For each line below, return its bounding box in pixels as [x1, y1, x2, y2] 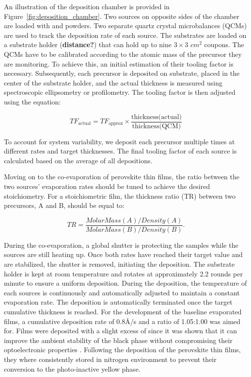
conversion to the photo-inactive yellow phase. [4, 363, 141, 374]
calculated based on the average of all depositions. [4, 155, 153, 165]
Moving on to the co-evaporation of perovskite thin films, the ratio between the [4, 171, 239, 182]
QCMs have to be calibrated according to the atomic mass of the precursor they [4, 49, 242, 59]
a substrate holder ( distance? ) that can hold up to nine [4, 39, 172, 50]
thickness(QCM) [132, 122, 181, 130]
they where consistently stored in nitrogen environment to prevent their [4, 354, 217, 364]
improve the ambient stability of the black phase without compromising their [4, 335, 233, 345]
